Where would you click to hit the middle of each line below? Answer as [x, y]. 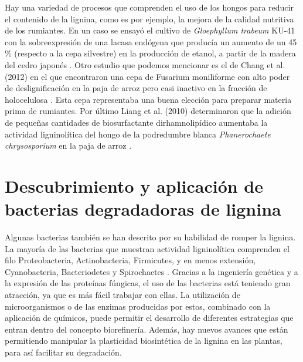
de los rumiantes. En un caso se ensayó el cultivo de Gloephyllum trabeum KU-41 [150, 30]
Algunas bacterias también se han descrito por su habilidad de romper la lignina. [150, 237]
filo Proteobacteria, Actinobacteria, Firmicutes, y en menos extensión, [130, 260]
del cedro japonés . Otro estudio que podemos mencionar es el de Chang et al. [145, 64]
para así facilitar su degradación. [63, 352]
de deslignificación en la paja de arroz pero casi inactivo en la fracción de [136, 88]
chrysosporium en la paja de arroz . [68, 145]
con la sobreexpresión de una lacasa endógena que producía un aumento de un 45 [151, 41]
